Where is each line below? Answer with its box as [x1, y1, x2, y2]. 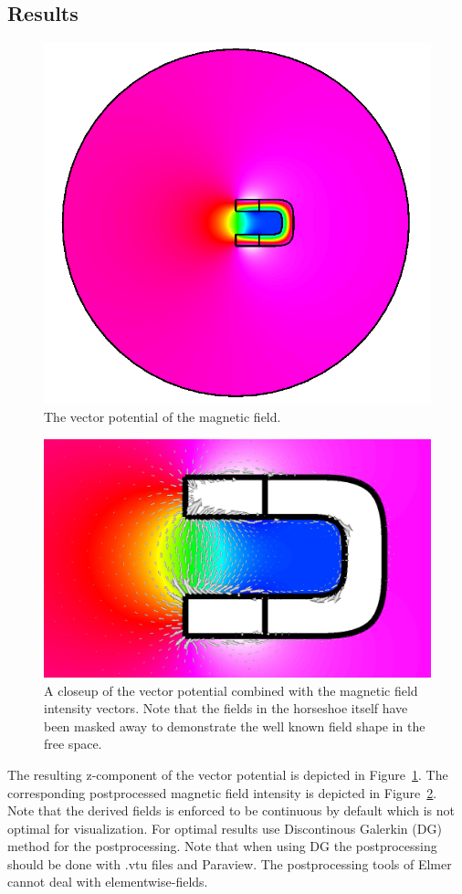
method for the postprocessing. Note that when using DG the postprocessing [7, 836, 437, 856]
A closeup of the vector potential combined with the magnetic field [44, 680, 418, 699]
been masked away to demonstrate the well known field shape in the [44, 716, 425, 735]
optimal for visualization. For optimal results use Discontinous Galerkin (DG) [7, 818, 442, 837]
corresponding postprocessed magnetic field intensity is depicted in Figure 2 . [7, 783, 437, 802]
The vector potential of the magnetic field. [44, 407, 281, 426]
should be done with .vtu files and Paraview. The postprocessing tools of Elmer [7, 854, 452, 873]
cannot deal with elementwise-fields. [7, 872, 208, 891]
